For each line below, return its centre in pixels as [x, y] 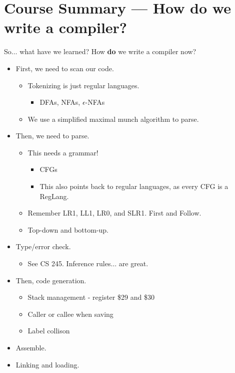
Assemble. [31, 347]
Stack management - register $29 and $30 [91, 297]
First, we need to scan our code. [65, 68]
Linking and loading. [47, 364]
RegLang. [54, 196]
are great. [133, 263]
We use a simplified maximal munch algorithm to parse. [113, 119]
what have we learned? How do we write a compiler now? [108, 51]
